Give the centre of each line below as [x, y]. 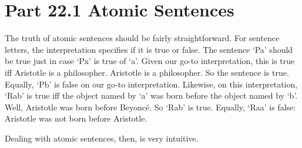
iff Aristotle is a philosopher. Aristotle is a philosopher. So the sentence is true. [147, 72]
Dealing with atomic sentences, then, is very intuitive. [102, 138]
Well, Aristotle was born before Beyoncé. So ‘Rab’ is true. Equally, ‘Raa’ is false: [150, 107]
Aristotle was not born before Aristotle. [76, 118]
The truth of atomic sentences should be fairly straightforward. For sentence [142, 38]
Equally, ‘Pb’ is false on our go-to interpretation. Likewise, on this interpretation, [151, 84]
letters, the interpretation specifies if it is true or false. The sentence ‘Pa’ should [149, 49]
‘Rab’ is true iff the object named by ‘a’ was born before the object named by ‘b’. [151, 95]
